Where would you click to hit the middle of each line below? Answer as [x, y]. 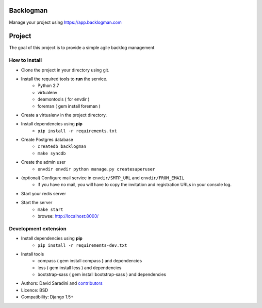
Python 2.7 [48, 86]
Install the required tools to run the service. [64, 79]
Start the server [37, 203]
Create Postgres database [47, 140]
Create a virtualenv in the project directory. [64, 115]
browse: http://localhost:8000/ [68, 216]
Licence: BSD [35, 290]
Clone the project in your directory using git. [65, 70]
